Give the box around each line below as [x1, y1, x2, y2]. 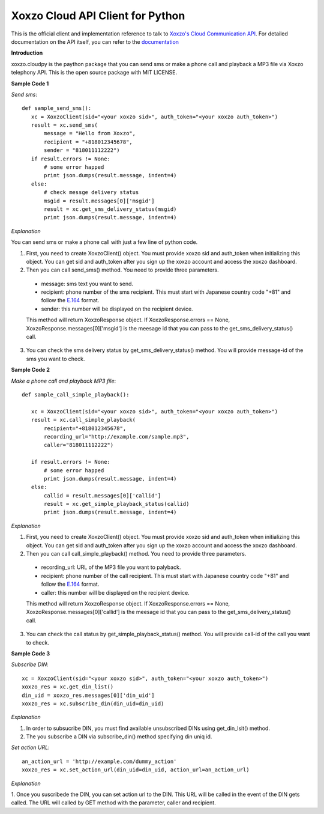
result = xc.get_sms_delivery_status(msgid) [44, 205, 177, 213]
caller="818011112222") [44, 442, 114, 449]
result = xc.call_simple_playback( [31, 416, 136, 424]
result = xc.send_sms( [31, 122, 98, 129]
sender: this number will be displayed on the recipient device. [41, 305, 193, 312]
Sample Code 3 [11, 649, 50, 657]
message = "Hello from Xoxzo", [44, 130, 136, 137]
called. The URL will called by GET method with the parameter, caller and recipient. [11, 799, 216, 806]
